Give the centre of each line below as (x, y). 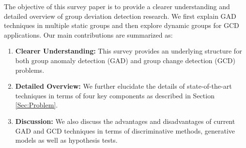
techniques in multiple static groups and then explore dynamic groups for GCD (122, 25)
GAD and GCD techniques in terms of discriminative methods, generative (125, 130)
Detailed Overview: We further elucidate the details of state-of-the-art (123, 86)
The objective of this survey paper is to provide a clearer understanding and (117, 6)
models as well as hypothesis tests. (66, 140)
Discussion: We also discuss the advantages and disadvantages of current (125, 121)
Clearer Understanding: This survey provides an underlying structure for (129, 51)
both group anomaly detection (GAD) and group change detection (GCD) (125, 60)
